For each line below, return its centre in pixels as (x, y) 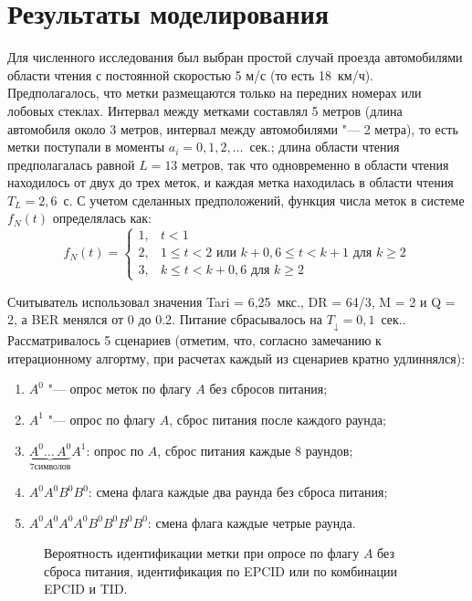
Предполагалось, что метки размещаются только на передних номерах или (215, 93)
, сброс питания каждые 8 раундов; (255, 450)
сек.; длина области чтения (325, 147)
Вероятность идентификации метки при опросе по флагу (202, 553)
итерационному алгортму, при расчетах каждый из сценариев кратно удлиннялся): (236, 358)
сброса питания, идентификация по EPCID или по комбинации (220, 570)
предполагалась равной (71, 164)
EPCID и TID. (86, 589)
